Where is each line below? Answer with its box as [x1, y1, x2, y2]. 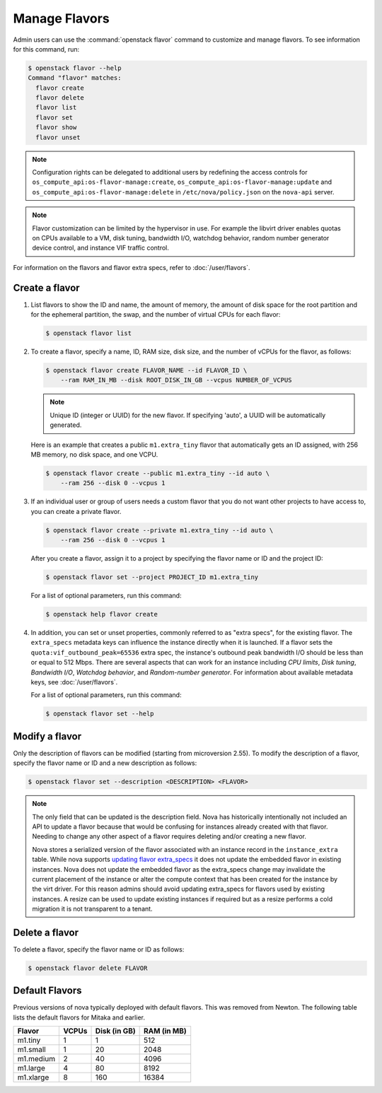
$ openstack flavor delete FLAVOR [28, 964, 148, 972]
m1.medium [17, 1054, 56, 1064]
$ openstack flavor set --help [45, 710, 155, 718]
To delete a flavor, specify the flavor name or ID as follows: [13, 945, 185, 954]
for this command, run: [13, 45, 80, 53]
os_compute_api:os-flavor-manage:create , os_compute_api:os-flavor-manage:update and [32, 177, 332, 187]
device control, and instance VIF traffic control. [32, 244, 170, 252]
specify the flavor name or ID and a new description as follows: [13, 759, 197, 767]
